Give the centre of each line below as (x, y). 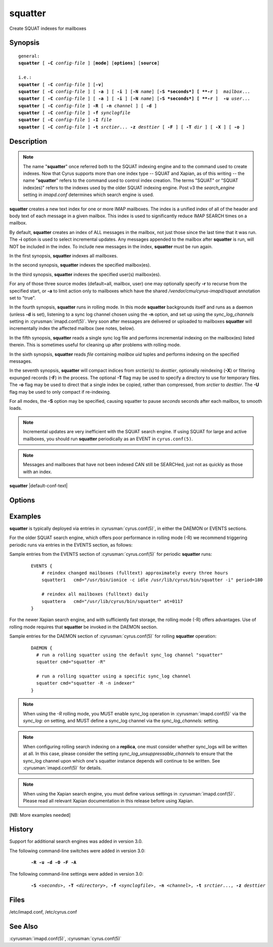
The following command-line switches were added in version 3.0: (77, 851)
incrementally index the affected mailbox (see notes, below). (72, 328)
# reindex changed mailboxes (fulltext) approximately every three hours (135, 573)
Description (28, 141)
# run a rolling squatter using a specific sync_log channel (113, 676)
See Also (24, 926)
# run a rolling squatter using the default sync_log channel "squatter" (129, 655)
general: (29, 56)
